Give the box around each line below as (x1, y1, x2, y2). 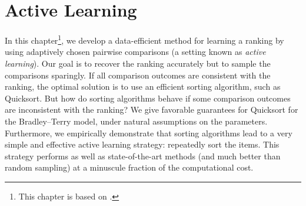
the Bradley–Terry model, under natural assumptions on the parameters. (5, 115, 268, 127)
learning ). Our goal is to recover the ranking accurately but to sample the (5, 57, 271, 69)
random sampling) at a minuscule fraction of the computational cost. (5, 161, 254, 174)
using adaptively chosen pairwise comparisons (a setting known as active (5, 45, 266, 58)
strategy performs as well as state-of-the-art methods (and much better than (5, 149, 281, 162)
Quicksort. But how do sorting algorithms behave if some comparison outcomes (5, 91, 291, 104)
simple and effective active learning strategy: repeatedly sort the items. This (5, 138, 280, 151)
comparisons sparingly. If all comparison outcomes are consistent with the (5, 68, 271, 81)
